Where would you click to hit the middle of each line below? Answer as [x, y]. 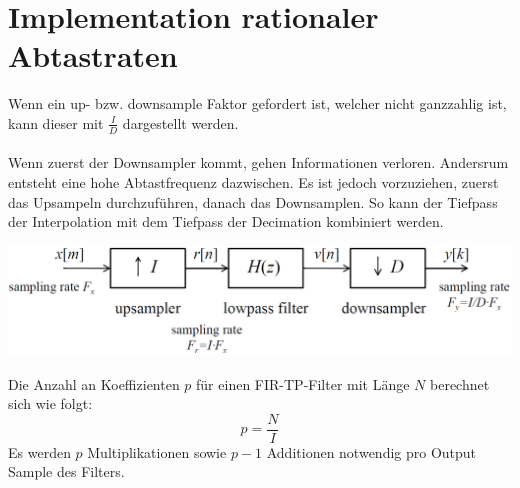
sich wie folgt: [50, 403]
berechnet [460, 383]
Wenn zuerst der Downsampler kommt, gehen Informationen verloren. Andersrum [258, 162]
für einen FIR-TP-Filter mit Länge [303, 383]
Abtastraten [93, 55]
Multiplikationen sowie [157, 451]
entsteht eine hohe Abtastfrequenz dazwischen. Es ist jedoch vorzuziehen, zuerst [253, 181]
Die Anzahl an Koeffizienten [94, 383]
